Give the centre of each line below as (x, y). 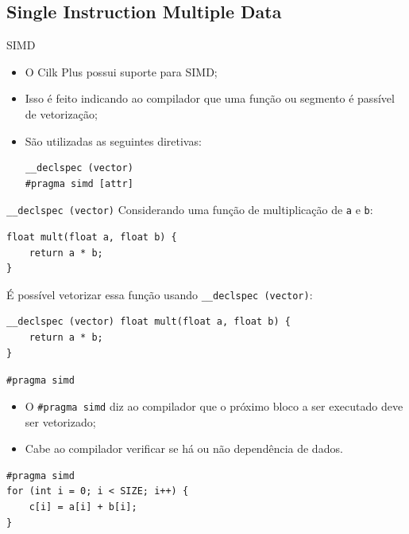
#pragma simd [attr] (79, 183)
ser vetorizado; (60, 421)
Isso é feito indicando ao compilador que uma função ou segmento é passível (210, 98)
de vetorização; (61, 113)
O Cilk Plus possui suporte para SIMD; (121, 71)
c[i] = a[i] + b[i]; (83, 507)
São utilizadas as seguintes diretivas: (113, 140)
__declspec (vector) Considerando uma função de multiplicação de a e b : (190, 210)
